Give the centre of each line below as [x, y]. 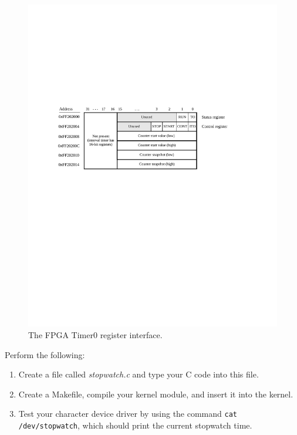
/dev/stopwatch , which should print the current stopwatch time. [135, 425]
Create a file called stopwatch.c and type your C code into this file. [139, 374]
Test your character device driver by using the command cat [128, 414]
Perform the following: [45, 354]
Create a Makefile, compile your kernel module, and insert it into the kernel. [156, 394]
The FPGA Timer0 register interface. [95, 335]
